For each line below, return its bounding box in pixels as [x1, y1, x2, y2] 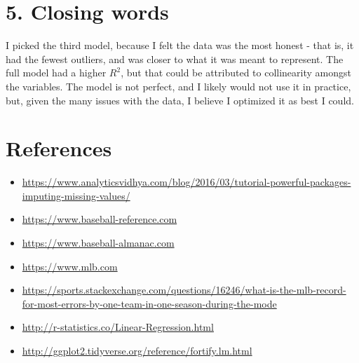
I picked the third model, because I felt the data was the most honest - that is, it [6, 38, 354, 53]
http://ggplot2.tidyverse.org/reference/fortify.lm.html [22, 343, 252, 357]
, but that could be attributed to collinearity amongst [121, 65, 351, 80]
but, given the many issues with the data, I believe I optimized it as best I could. [6, 93, 354, 107]
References [6, 134, 112, 163]
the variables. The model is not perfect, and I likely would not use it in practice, [6, 78, 351, 93]
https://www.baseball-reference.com [22, 212, 177, 226]
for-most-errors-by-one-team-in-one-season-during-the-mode [22, 296, 277, 310]
